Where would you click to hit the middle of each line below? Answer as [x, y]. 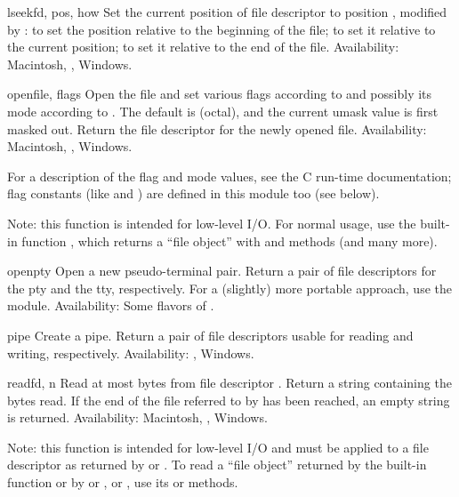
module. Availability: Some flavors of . [111, 305]
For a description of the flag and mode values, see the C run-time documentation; [229, 176]
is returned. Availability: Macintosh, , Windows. [137, 417]
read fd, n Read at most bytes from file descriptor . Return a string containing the [229, 383]
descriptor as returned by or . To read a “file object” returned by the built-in [217, 465]
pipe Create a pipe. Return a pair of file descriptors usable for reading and [210, 335]
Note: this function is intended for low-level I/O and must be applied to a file [218, 447]
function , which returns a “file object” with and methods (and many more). [229, 240]
